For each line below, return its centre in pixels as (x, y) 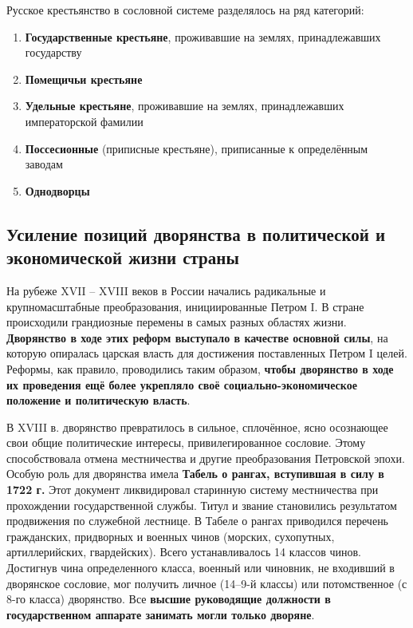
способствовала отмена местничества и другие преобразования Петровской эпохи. (206, 458)
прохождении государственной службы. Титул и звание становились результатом (202, 505)
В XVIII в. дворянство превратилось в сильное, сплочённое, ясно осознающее (197, 427)
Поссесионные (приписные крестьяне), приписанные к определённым (197, 148)
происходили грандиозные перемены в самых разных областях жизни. (177, 322)
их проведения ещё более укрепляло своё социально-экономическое (182, 384)
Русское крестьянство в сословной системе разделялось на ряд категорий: (185, 10)
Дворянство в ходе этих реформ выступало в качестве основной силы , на (197, 337)
